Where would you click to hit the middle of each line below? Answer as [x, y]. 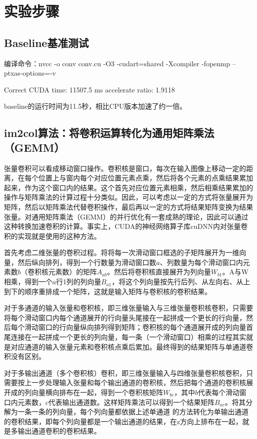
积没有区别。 [25, 356]
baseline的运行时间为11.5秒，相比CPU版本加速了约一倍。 [95, 106]
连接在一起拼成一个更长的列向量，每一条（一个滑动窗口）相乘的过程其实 [128, 337]
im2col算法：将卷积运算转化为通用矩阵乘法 [109, 133]
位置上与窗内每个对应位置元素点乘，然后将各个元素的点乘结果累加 [146, 178]
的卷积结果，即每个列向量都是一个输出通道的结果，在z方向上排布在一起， [123, 421]
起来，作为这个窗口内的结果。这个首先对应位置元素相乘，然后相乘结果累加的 [128, 187]
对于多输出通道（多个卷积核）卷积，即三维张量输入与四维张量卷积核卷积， [125, 373]
